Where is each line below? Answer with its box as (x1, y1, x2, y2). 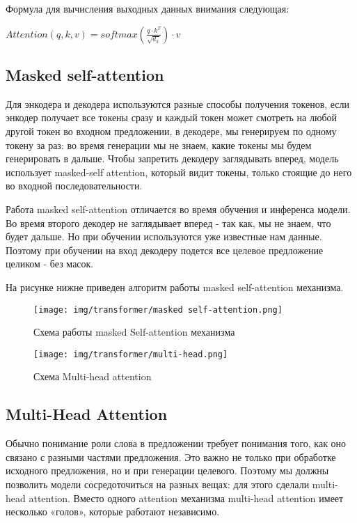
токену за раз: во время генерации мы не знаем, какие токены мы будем (6, 137, 312, 152)
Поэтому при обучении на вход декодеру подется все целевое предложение (6, 242, 324, 257)
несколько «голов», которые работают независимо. (6, 504, 220, 519)
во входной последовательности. (6, 178, 143, 193)
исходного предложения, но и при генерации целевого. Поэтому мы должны (6, 463, 329, 478)
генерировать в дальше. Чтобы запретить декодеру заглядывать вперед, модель (6, 151, 339, 166)
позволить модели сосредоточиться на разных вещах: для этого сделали (6, 477, 310, 491)
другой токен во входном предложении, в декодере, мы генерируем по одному (6, 123, 337, 138)
